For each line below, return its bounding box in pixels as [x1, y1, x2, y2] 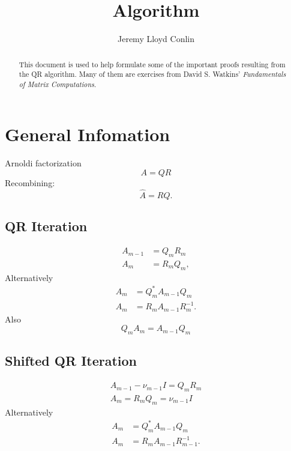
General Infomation [5, 122, 170, 147]
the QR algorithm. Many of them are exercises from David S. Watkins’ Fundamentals [19, 69, 286, 79]
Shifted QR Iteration [5, 351, 137, 370]
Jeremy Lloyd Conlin [118, 32, 194, 45]
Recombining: [5, 177, 55, 189]
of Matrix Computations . [19, 79, 97, 89]
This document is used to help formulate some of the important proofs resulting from [19, 59, 286, 69]
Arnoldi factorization [5, 157, 82, 169]
